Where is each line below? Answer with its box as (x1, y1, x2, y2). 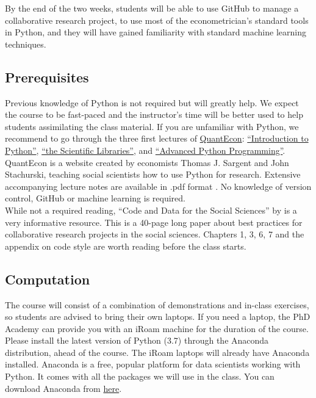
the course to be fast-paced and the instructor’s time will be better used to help (5, 108, 303, 121)
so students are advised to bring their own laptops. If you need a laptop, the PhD (5, 310, 311, 323)
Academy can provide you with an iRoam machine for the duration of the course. (5, 322, 309, 335)
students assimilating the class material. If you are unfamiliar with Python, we (5, 120, 299, 132)
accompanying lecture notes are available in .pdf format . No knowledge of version (5, 179, 312, 192)
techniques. (5, 37, 46, 50)
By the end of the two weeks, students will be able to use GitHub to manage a (5, 2, 299, 14)
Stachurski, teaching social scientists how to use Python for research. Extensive (5, 168, 301, 181)
